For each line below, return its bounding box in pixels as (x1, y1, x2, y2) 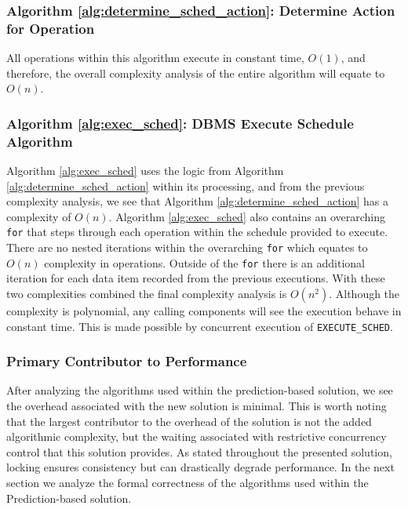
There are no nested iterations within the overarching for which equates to (6, 239, 368, 256)
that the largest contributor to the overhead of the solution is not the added (6, 413, 372, 429)
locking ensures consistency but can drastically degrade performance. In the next (6, 459, 395, 475)
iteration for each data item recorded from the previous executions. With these (6, 270, 385, 286)
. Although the (329, 285, 400, 301)
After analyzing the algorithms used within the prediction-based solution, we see (6, 382, 393, 398)
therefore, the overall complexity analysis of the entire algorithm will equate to (6, 64, 385, 81)
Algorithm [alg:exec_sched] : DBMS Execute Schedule (6, 113, 354, 133)
